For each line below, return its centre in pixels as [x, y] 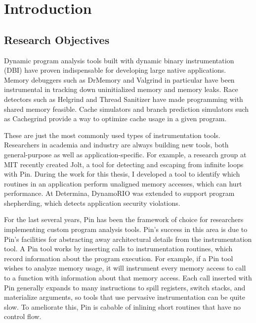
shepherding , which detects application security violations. [92, 203]
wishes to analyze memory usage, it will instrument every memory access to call [125, 268]
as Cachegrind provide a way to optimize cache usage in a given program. [115, 118]
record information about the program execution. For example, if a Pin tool [119, 258]
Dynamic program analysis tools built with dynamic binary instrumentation [119, 60]
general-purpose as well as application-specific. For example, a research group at [125, 154]
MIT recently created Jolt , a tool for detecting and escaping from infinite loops [124, 164]
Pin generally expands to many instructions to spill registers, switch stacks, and [125, 287]
